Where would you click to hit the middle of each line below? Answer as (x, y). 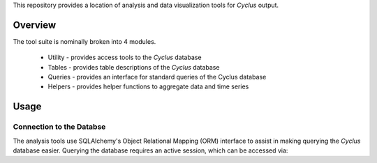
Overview (35, 25)
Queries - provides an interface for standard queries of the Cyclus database (157, 77)
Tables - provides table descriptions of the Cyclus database (134, 67)
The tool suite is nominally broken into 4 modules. (84, 41)
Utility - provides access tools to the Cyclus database (125, 57)
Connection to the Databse (59, 127)
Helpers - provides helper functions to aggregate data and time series (148, 86)
